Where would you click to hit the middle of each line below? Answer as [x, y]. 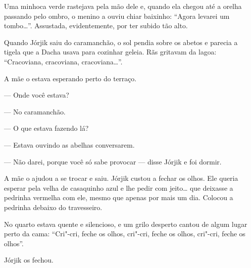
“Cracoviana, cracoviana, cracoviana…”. [63, 61]
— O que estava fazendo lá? [46, 128]
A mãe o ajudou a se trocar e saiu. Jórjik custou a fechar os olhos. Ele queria [121, 178]
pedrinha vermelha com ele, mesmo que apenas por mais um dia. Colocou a [119, 197]
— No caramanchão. [35, 111]
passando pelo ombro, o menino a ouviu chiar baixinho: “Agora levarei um [117, 16]
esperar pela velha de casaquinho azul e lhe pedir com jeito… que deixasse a [119, 188]
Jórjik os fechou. [29, 260]
